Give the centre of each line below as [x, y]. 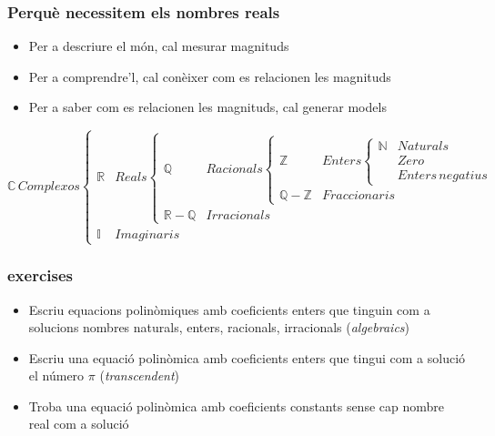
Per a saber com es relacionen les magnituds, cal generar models [207, 107]
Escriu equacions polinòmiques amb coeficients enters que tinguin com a [229, 309]
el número [56, 375]
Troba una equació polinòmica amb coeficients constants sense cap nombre [236, 406]
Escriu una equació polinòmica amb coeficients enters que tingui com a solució [247, 357]
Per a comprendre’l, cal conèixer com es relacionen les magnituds [210, 76]
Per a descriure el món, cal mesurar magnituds [159, 46]
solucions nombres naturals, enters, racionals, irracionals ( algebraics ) [219, 327]
